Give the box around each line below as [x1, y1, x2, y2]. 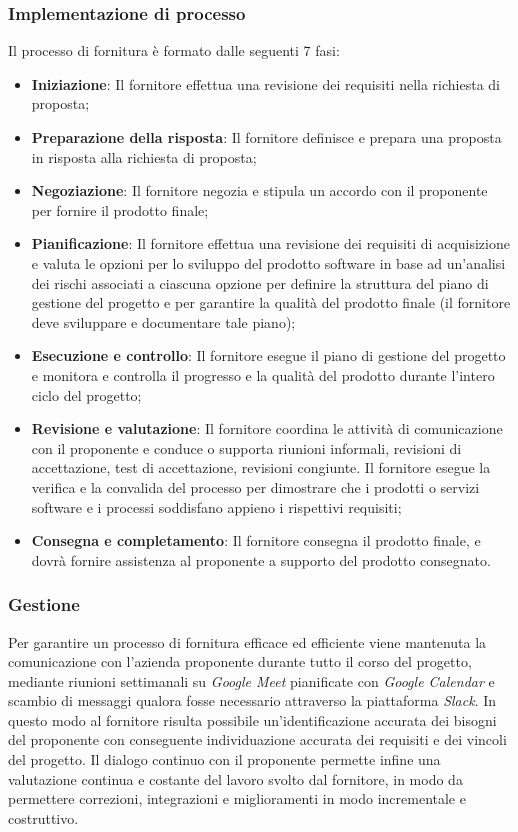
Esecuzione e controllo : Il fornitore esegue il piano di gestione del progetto [31, 345, 506, 366]
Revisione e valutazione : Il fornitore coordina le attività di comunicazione [31, 418, 503, 439]
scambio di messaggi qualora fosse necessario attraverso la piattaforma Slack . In [8, 690, 497, 711]
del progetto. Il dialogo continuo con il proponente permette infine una [8, 749, 441, 770]
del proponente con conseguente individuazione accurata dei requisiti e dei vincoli [8, 729, 507, 750]
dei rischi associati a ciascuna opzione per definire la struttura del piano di [31, 272, 489, 293]
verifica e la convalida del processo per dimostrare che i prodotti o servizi [31, 476, 480, 497]
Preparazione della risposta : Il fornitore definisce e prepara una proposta [31, 127, 502, 147]
